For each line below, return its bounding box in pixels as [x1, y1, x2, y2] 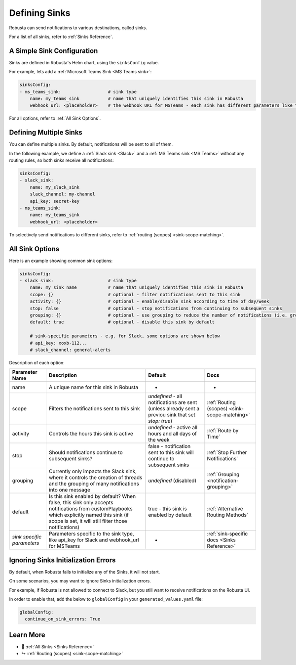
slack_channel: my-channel [30, 191, 96, 197]
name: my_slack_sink [30, 184, 80, 190]
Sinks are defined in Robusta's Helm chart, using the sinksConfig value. [9, 59, 159, 65]
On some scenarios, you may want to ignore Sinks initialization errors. [9, 578, 151, 584]
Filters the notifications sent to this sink [48, 405, 140, 412]
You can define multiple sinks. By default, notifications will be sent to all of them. [9, 141, 173, 147]
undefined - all [148, 393, 183, 400]
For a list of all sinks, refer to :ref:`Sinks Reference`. [9, 34, 113, 40]
